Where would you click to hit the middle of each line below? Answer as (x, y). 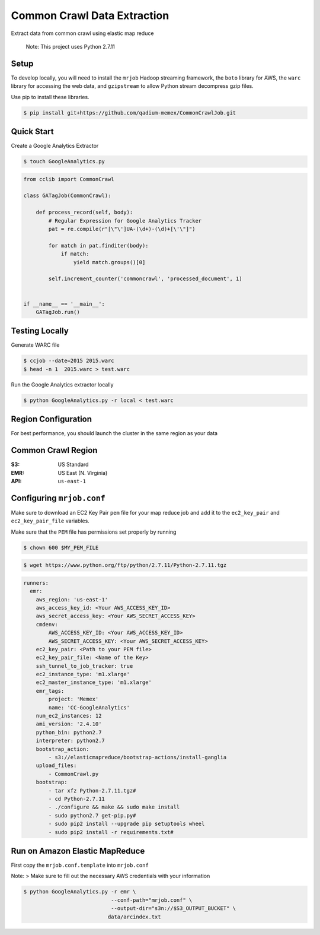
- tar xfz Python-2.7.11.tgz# (92, 790)
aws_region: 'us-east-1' (72, 599)
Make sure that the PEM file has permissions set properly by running (94, 532)
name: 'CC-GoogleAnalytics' (89, 707)
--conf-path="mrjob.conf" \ (151, 900)
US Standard (73, 465)
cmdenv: (47, 624)
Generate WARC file (35, 345)
